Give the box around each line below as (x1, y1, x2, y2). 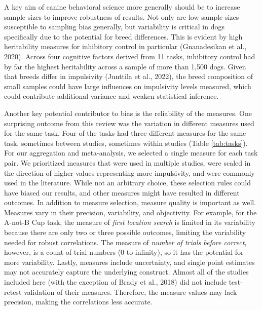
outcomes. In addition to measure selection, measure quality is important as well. (4, 197, 256, 208)
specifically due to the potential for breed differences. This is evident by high (4, 31, 243, 42)
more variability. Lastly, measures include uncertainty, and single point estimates (4, 256, 255, 267)
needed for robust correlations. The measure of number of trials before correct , (4, 237, 247, 247)
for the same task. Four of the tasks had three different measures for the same (4, 128, 246, 138)
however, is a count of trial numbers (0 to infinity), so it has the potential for (4, 247, 244, 257)
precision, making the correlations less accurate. (4, 296, 153, 307)
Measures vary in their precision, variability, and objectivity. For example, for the (4, 207, 257, 217)
